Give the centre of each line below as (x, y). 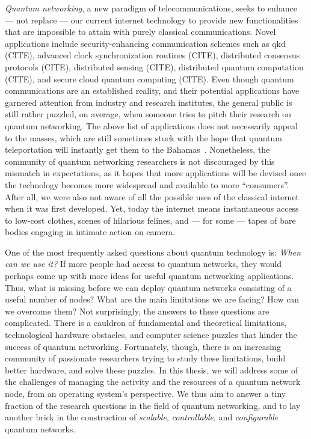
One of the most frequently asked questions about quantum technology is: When (153, 252)
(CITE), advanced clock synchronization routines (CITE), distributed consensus (152, 55)
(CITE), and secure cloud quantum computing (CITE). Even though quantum (149, 78)
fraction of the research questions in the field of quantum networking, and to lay (153, 405)
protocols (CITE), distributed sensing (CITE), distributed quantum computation (154, 66)
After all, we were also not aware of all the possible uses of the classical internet (152, 196)
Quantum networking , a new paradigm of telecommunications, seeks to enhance (151, 8)
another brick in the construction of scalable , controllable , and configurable (142, 417)
